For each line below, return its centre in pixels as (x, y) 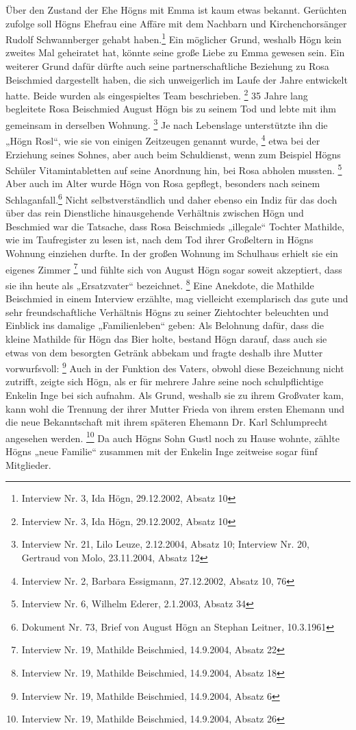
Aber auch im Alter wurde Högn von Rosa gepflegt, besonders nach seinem (163, 183)
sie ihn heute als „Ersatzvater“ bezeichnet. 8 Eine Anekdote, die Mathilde (160, 284)
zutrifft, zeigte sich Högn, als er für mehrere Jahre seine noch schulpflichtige (165, 381)
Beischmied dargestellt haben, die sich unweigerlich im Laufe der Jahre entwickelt (177, 79)
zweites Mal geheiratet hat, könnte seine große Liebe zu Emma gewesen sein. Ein (175, 52)
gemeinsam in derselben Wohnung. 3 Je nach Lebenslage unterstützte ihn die (167, 124)
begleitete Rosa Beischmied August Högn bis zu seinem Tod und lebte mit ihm (171, 109)
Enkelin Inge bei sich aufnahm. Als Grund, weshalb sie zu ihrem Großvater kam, (175, 394)
